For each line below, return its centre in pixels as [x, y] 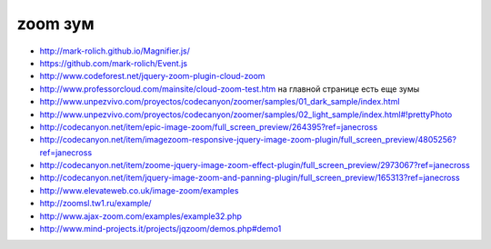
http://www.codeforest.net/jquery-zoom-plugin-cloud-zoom [152, 76]
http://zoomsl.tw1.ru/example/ [95, 204]
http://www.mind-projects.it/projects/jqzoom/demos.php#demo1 [160, 229]
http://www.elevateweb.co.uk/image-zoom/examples [139, 190]
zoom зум [55, 24]
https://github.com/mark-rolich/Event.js [114, 63]
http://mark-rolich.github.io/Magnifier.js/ [115, 51]
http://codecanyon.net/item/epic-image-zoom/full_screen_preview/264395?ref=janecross [209, 126]
